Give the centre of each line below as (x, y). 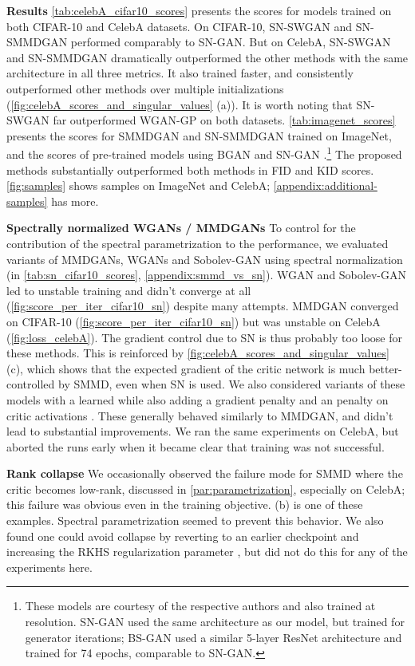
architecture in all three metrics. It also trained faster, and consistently (180, 73)
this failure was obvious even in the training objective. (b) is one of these (185, 504)
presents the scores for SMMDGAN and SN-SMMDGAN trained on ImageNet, (199, 135)
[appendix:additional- (325, 185)
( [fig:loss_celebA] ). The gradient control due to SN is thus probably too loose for (205, 337)
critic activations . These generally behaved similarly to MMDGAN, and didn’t (200, 415)
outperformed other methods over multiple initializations (145, 88)
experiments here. (49, 567)
